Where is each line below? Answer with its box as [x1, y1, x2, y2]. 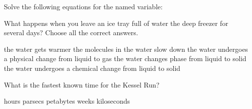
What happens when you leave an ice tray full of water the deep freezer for [4, 18, 229, 28]
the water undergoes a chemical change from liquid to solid [4, 63, 181, 73]
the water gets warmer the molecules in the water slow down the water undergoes [4, 44, 248, 54]
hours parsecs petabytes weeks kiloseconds [4, 96, 130, 106]
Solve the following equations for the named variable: [4, 1, 163, 11]
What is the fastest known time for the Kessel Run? [4, 79, 160, 89]
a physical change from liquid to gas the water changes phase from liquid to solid [4, 53, 247, 64]
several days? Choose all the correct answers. [4, 27, 138, 38]
